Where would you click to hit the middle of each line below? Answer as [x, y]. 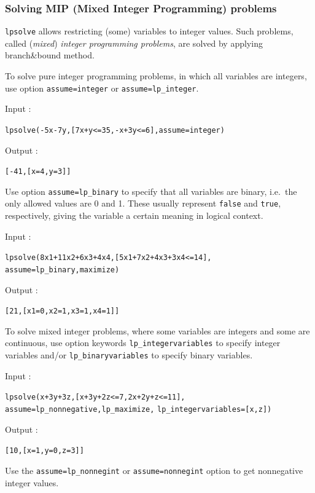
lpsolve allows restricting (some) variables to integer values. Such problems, [149, 31]
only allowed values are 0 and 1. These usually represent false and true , [143, 203]
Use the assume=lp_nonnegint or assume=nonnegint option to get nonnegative [154, 470]
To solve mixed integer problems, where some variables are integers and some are [157, 330]
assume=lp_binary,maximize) [62, 270]
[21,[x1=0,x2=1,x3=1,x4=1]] [62, 311]
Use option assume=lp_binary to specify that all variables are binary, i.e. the [151, 191]
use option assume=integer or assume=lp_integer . [102, 88]
